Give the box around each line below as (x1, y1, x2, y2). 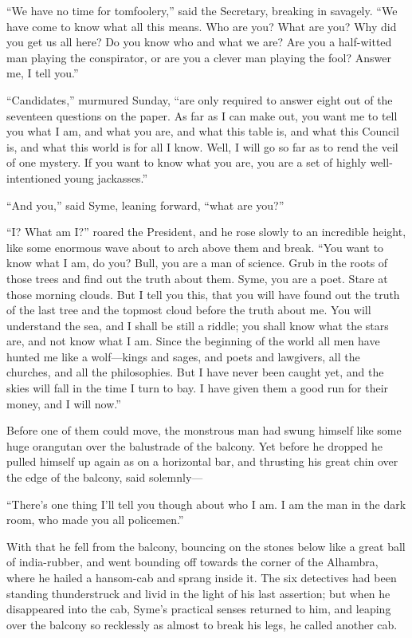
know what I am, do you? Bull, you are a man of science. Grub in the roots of (6, 254, 388, 271)
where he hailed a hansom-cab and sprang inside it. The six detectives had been (6, 569, 397, 585)
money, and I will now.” (6, 395, 121, 412)
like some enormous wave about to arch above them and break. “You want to (6, 238, 384, 255)
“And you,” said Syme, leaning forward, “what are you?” (6, 196, 284, 213)
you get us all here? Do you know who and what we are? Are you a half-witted (6, 33, 392, 50)
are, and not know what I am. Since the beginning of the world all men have (6, 333, 380, 349)
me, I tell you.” (6, 65, 79, 81)
